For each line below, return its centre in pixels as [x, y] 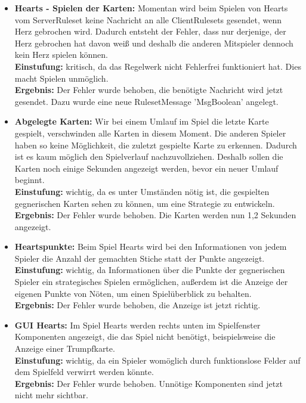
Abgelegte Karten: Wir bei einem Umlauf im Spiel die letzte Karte [142, 121]
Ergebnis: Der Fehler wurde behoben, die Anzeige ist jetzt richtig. [137, 305]
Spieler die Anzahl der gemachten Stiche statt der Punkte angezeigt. [140, 258]
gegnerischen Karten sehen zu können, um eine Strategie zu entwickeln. [145, 203]
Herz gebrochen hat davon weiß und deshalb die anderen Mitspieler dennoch [154, 43]
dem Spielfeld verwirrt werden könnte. [84, 372]
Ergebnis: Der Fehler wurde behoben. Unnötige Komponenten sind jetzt [149, 383]
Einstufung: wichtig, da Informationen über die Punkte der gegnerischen [150, 270]
